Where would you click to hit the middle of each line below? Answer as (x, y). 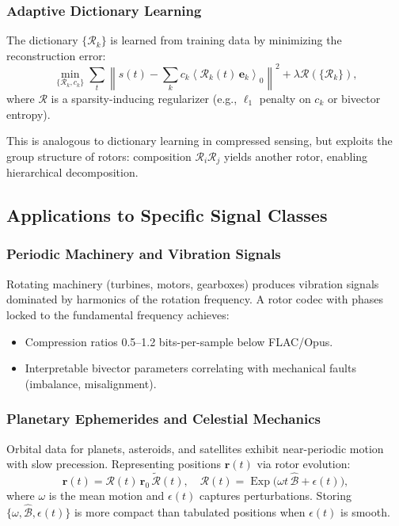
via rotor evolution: (304, 464)
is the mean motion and (106, 495)
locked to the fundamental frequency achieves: (118, 314)
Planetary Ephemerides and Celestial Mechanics (163, 419)
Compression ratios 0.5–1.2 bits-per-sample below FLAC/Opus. (179, 341)
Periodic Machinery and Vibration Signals (144, 254)
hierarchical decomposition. (72, 172)
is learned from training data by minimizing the (226, 40)
